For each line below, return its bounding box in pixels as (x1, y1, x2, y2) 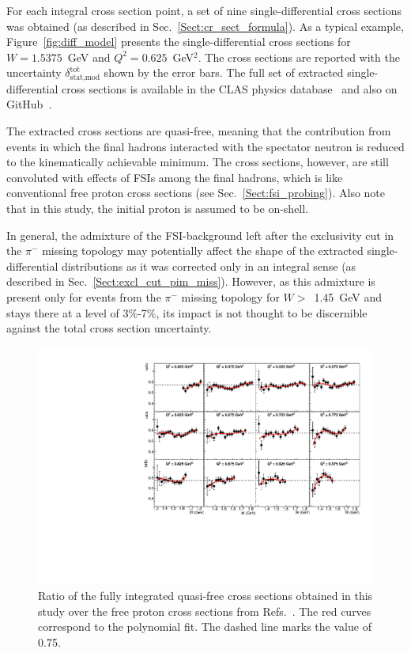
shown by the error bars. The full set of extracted (104, 64, 344, 81)
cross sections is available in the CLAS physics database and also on (62, 80, 398, 97)
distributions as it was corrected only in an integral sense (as (62, 257, 356, 274)
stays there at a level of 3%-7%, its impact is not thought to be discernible (6, 304, 368, 321)
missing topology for (181, 288, 280, 305)
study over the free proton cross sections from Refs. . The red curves (38, 602, 371, 619)
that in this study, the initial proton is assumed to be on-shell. (6, 199, 309, 216)
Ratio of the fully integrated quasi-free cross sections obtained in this (38, 587, 373, 603)
